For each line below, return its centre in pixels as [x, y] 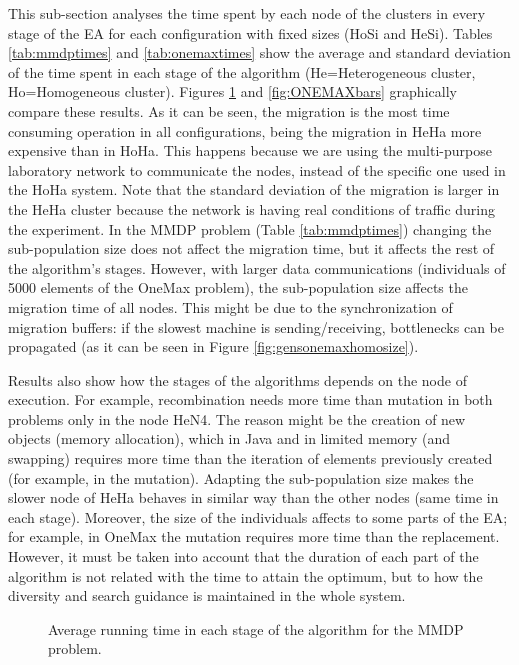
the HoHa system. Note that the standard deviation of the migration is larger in [254, 189]
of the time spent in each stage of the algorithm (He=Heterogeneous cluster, [242, 71]
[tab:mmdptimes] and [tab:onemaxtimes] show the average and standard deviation [259, 52]
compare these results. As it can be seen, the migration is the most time [229, 110]
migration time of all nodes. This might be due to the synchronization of [230, 306]
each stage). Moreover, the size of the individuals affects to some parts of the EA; [258, 516]
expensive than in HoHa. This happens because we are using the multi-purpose [250, 150]
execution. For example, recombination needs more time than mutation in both [250, 399]
